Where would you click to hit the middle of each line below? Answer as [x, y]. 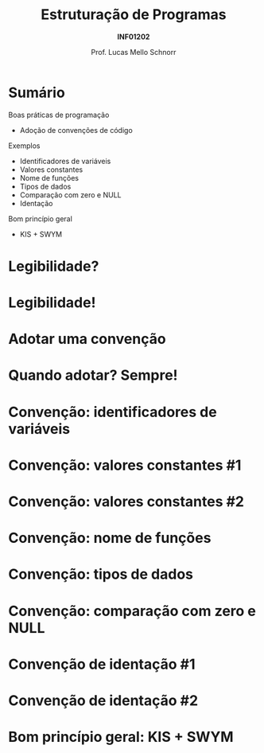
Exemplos [24, 146]
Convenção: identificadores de [113, 412]
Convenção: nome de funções [110, 538]
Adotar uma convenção [87, 339]
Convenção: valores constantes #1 [125, 465]
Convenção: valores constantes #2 [126, 501]
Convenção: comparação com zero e [132, 611]
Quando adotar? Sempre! [93, 375]
